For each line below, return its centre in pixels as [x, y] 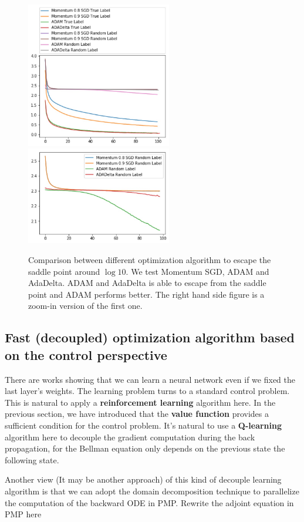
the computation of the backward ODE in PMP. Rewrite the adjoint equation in [149, 502]
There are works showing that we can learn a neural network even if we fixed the [150, 379]
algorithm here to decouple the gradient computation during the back [130, 437]
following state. [32, 459]
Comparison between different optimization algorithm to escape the [150, 260]
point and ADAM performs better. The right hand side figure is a [146, 294]
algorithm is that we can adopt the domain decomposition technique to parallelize [152, 491]
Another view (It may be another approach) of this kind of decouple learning [143, 479]
